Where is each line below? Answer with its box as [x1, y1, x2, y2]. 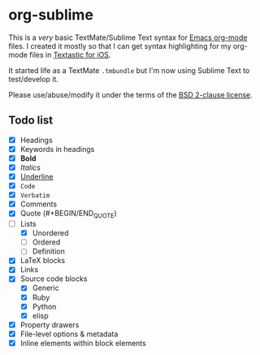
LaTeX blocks [19, 256, 66, 266]
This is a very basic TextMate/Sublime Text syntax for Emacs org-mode [8, 32, 248, 42]
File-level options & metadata [19, 329, 119, 339]
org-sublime [8, 6, 93, 24]
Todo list [8, 114, 54, 128]
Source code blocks [19, 274, 88, 284]
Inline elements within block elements [19, 338, 146, 348]
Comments [19, 199, 58, 209]
